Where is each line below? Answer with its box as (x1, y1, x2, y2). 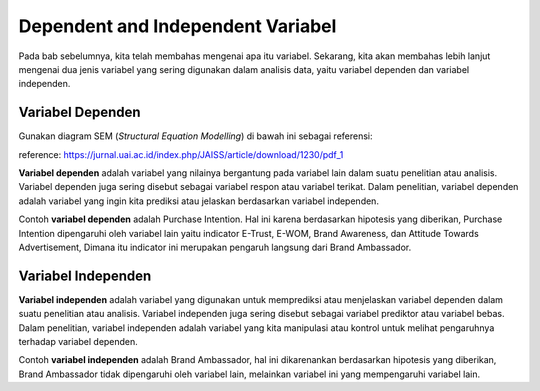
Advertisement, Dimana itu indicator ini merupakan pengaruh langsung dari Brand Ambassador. (18, 241, 412, 253)
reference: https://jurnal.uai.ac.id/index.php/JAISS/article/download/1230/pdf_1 (18, 148, 344, 160)
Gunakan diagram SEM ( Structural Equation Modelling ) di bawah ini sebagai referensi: (18, 130, 374, 142)
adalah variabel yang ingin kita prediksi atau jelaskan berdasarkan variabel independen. (18, 195, 380, 207)
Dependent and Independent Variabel (18, 15, 337, 37)
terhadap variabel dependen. (18, 336, 139, 348)
